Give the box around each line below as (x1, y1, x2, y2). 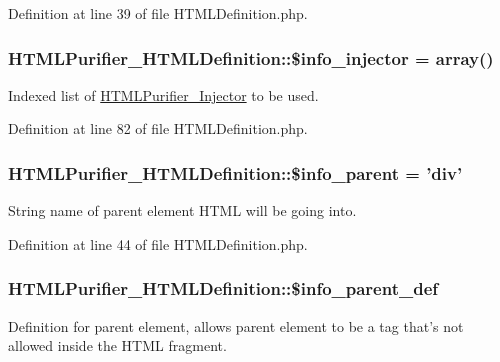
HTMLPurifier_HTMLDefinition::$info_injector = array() (8, 45, 494, 70)
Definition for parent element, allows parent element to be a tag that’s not (8, 315, 464, 336)
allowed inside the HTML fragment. (8, 335, 227, 356)
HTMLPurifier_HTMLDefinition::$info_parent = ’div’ (8, 160, 463, 185)
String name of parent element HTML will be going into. (8, 200, 357, 221)
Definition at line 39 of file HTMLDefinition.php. (8, 3, 308, 23)
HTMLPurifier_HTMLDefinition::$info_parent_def (8, 276, 439, 301)
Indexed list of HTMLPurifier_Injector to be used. (8, 84, 319, 105)
